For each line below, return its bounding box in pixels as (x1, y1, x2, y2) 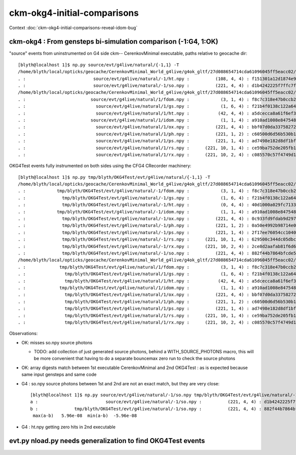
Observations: (9, 331, 38, 336)
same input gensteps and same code (21, 372, 97, 377)
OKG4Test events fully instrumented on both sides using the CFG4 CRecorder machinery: (9, 163, 192, 169)
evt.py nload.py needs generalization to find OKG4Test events (9, 437, 205, 445)
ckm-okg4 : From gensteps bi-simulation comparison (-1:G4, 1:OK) (9, 38, 219, 46)
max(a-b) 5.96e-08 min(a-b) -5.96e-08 (33, 413, 137, 418)
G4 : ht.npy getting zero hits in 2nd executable (21, 424, 116, 430)
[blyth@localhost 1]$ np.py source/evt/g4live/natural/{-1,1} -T (18, 62, 180, 68)
